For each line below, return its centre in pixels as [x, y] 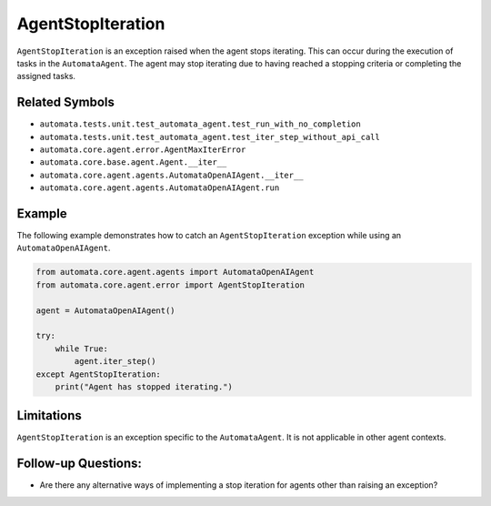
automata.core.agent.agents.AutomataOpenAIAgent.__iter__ [171, 175]
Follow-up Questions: [80, 464]
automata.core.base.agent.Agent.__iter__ [133, 162]
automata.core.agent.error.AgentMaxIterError [143, 150]
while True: [82, 349]
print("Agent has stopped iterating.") [144, 386]
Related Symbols [66, 102]
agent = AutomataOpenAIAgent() [106, 310]
